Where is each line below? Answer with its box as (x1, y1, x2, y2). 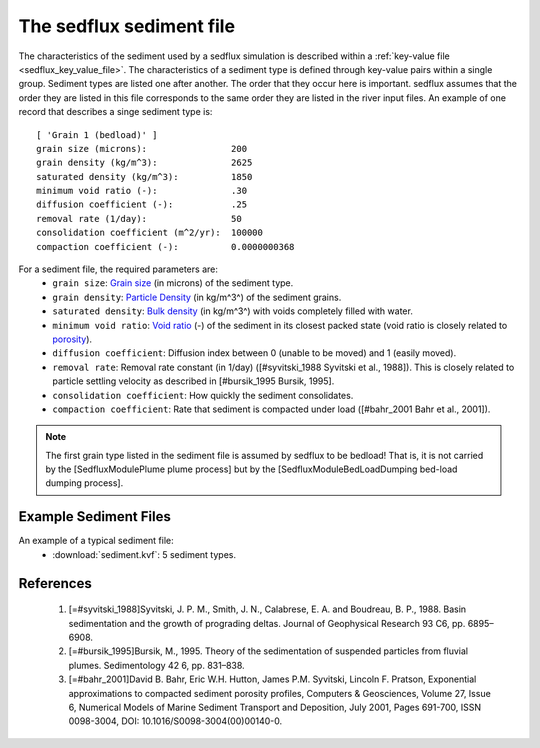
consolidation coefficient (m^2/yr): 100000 (36, 227, 264, 239)
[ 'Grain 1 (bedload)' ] (36, 129, 158, 140)
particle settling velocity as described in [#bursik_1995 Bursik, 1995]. (52, 375, 335, 387)
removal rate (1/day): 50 (36, 213, 242, 224)
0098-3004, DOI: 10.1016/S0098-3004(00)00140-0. (68, 715, 283, 727)
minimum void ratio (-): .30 (36, 185, 248, 197)
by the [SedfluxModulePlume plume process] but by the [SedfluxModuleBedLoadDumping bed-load (45, 463, 458, 475)
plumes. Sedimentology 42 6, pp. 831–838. (68, 659, 245, 671)
